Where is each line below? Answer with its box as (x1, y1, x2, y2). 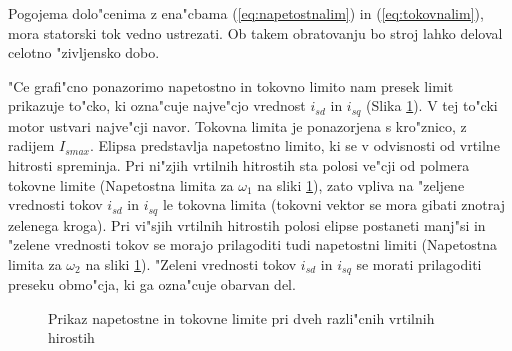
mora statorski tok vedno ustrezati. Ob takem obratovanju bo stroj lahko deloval (8, 22, 503, 43)
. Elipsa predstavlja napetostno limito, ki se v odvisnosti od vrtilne (89, 135, 500, 156)
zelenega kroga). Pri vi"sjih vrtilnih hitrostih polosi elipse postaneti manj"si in (8, 214, 486, 235)
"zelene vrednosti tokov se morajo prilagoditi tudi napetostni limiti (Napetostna (8, 234, 498, 255)
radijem (8, 135, 55, 156)
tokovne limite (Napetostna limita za (8, 174, 234, 195)
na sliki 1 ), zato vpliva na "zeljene (257, 174, 465, 195)
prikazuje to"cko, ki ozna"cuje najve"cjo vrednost (8, 95, 306, 116)
